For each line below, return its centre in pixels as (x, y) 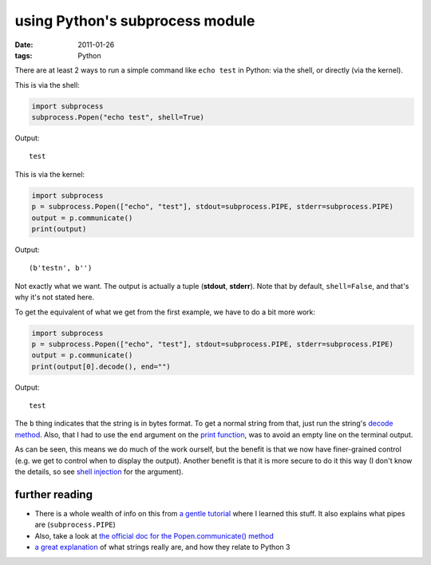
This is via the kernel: (50, 174)
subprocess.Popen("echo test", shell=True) (118, 117)
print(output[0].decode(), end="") (101, 366)
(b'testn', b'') (61, 268)
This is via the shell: (47, 85)
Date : (24, 45)
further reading (54, 494)
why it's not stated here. (55, 297)
